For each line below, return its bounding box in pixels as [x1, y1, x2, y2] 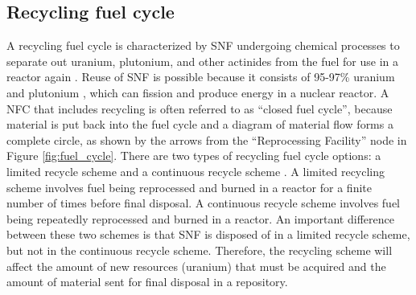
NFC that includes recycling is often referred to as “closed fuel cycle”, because [6, 100, 393, 117]
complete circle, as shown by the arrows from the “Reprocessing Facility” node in [6, 131, 407, 148]
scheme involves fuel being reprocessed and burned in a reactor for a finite [6, 178, 372, 195]
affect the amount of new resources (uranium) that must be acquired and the [6, 257, 386, 274]
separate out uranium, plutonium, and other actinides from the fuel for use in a [6, 52, 398, 69]
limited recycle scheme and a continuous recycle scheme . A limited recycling [6, 162, 385, 179]
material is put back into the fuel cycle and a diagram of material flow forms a [6, 116, 393, 133]
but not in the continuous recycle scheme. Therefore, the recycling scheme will [6, 241, 393, 258]
